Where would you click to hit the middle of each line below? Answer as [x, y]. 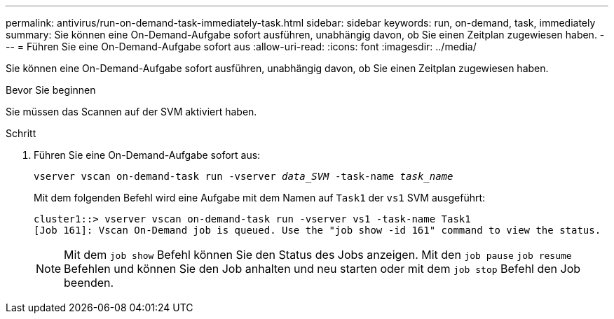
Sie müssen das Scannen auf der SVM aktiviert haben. [131, 112]
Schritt [21, 133]
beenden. [89, 283]
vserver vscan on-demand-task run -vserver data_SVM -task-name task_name [244, 176]
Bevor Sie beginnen [51, 90]
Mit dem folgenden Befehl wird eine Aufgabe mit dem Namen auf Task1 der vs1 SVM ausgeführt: [260, 198]
